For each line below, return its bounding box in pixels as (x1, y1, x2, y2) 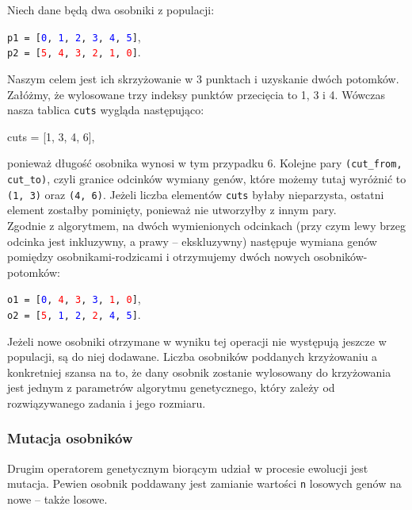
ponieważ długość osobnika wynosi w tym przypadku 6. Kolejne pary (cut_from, (7, 155, 402, 171)
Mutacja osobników (7, 428, 133, 448)
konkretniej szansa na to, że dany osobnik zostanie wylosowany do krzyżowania (7, 363, 391, 380)
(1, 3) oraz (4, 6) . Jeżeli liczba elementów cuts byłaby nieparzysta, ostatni (7, 186, 384, 202)
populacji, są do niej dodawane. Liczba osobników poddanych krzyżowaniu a (7, 348, 378, 365)
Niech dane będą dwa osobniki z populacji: (7, 2, 215, 17)
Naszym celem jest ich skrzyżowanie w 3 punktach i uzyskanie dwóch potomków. (7, 70, 399, 86)
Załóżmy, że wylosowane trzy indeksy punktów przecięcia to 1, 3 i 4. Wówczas (7, 86, 386, 102)
